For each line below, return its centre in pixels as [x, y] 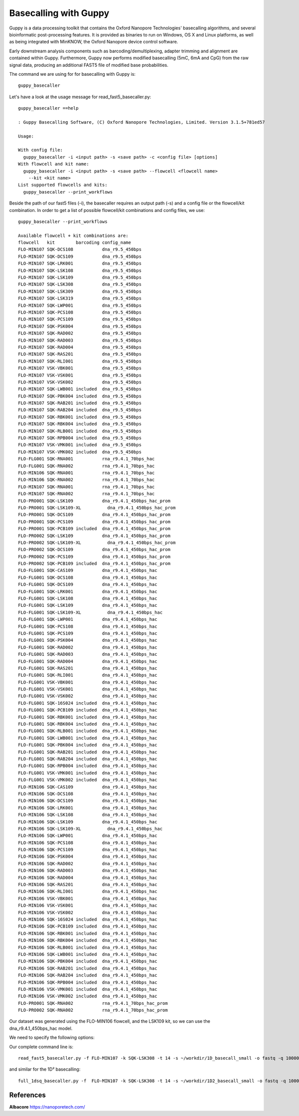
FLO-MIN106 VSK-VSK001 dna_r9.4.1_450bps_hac [88, 906]
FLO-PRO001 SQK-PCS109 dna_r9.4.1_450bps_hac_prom [94, 522]
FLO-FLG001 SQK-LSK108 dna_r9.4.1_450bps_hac [88, 599]
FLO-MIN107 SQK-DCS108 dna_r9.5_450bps [80, 250]
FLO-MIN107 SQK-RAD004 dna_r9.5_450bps [80, 347]
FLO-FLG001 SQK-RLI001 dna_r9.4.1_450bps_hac [88, 675]
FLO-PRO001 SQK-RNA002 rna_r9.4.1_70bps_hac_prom [93, 1003]
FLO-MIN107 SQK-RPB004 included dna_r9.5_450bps [80, 438]
